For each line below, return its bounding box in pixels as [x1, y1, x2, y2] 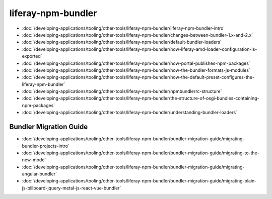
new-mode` [22, 157, 46, 163]
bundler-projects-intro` [22, 143, 70, 149]
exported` [22, 53, 42, 59]
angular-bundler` [22, 171, 57, 177]
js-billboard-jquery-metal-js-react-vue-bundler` [22, 185, 121, 191]
